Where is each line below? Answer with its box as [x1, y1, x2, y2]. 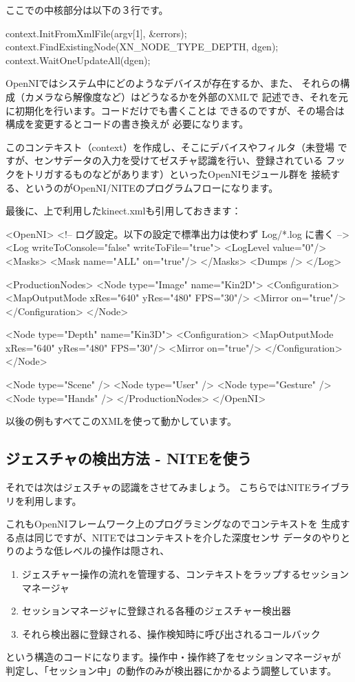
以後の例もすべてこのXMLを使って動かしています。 [6, 414, 237, 428]
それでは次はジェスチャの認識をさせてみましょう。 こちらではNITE [6, 480, 312, 494]
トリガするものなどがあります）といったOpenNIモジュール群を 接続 [24, 166, 331, 181]
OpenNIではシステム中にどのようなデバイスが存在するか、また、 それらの [6, 76, 341, 90]
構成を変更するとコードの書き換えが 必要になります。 [6, 117, 249, 131]
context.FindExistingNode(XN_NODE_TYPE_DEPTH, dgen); [6, 39, 279, 54]
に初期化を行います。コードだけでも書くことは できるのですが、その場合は [6, 103, 345, 117]
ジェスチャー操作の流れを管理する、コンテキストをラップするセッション [21, 567, 349, 581]
